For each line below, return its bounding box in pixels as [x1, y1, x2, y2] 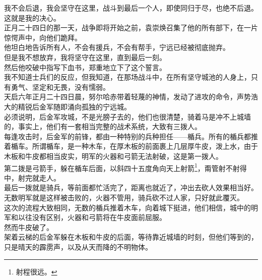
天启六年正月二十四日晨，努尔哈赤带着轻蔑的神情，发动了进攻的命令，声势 [4, 91, 251, 102]
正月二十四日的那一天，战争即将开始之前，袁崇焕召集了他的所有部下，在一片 [4, 22, 258, 33]
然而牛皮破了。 [4, 221, 53, 232]
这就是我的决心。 [4, 12, 60, 23]
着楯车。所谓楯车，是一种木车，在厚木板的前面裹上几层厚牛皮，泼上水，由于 [4, 141, 258, 151]
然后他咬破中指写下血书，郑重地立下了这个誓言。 [4, 62, 166, 72]
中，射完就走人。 [4, 172, 60, 183]
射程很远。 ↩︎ [16, 266, 57, 276]
